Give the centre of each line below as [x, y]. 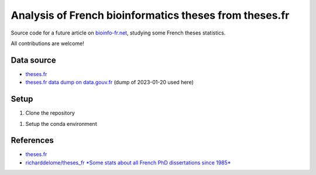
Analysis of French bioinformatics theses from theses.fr [150, 15]
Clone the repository [50, 113]
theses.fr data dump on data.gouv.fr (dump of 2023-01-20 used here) [110, 83]
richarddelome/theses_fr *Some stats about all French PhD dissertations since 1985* [128, 162]
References [32, 140]
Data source [33, 60]
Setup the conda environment [61, 123]
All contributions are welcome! [47, 43]
